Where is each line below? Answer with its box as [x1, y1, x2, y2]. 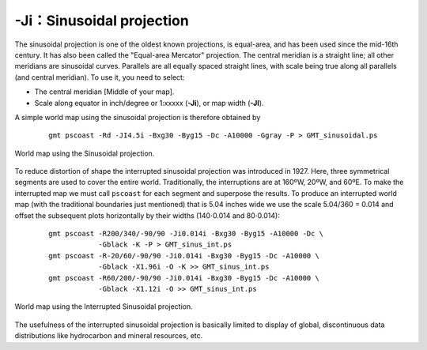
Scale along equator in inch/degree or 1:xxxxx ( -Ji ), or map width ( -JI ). [34, 98, 264, 107]
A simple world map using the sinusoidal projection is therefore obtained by [14, 112, 261, 122]
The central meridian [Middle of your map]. [34, 87, 175, 96]
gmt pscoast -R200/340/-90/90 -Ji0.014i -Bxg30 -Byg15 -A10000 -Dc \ [48, 229, 324, 239]
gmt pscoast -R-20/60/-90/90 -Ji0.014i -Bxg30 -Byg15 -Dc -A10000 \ [48, 251, 319, 260]
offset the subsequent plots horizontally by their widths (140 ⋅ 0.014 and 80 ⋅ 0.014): [14, 210, 280, 220]
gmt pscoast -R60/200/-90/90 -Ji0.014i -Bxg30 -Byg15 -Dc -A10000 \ [48, 273, 319, 282]
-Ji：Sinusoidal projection [14, 12, 189, 29]
